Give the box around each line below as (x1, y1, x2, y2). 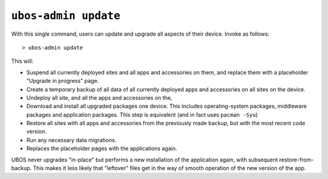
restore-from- (279, 156, 314, 163)
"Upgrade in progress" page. (26, 77, 99, 85)
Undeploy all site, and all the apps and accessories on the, (26, 94, 173, 101)
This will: (11, 57, 33, 65)
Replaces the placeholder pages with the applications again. (26, 145, 177, 152)
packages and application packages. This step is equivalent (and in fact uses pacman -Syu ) (26, 111, 258, 118)
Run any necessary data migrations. (26, 136, 117, 143)
